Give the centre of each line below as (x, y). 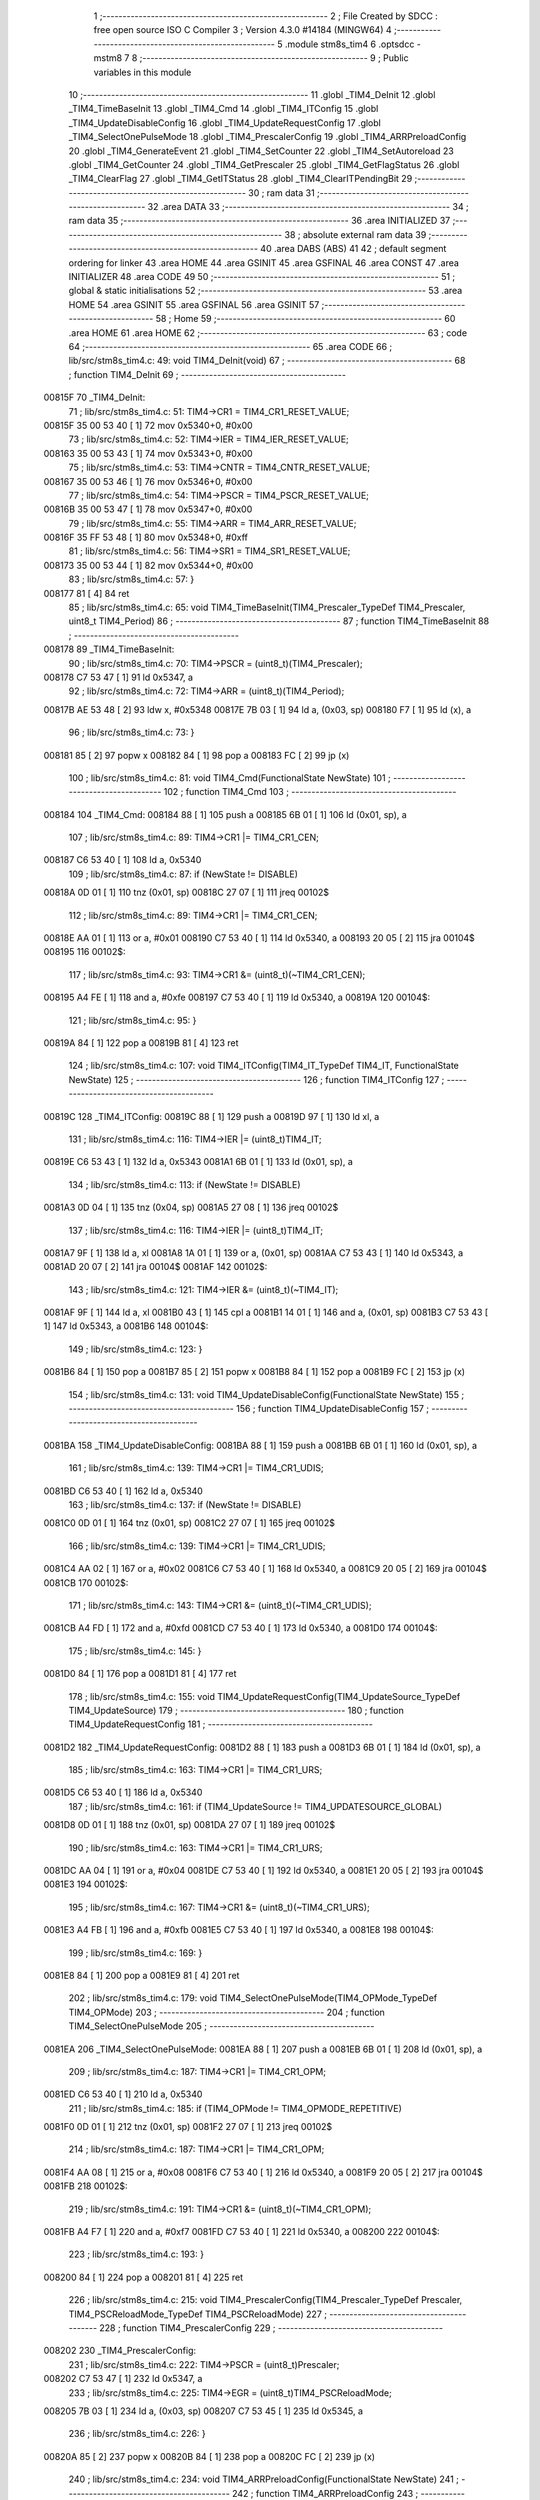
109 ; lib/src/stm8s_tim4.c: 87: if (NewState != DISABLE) (183, 874)
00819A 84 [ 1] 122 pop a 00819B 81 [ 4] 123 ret (141, 1043)
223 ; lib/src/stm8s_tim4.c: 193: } (136, 2254)
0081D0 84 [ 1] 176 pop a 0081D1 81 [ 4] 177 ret (140, 1674)
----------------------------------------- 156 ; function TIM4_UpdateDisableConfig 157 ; (249, 1409)
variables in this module (142, 72)
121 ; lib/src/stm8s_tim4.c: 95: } (132, 1020)
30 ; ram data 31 (281, 192)
